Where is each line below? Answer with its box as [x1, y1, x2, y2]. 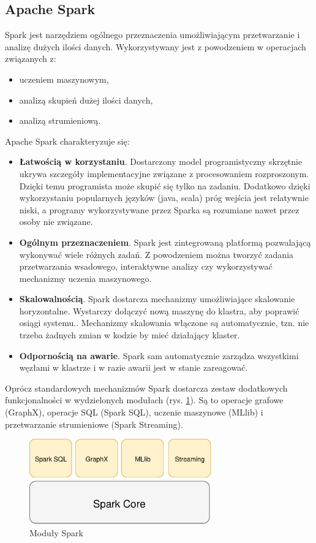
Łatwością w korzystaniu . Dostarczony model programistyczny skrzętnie [19, 155, 303, 168]
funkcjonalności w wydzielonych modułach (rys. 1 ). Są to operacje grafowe [5, 393, 284, 406]
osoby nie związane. [19, 215, 93, 228]
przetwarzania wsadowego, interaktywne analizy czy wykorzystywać [19, 260, 273, 273]
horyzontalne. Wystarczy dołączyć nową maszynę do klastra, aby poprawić [19, 304, 299, 317]
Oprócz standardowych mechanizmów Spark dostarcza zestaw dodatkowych [5, 381, 288, 394]
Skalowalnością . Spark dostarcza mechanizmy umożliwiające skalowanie [19, 292, 295, 305]
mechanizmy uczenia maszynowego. [19, 271, 152, 284]
